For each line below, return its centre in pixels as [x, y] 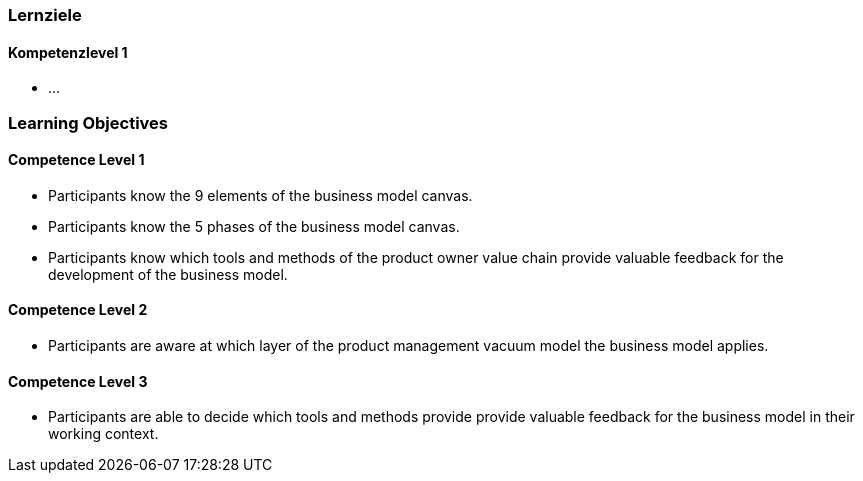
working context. [103, 434]
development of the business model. [168, 274]
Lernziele [45, 15]
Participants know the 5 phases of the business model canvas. [254, 226]
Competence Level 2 [78, 310]
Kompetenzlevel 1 [68, 52]
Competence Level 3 [78, 381]
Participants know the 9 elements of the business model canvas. [260, 195]
